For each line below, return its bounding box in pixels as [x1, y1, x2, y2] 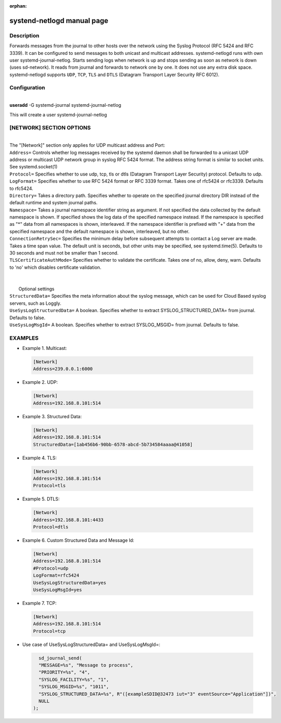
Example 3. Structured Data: [22, 413, 82, 419]
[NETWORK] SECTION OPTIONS [9, 124, 91, 131]
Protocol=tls [33, 483, 66, 488]
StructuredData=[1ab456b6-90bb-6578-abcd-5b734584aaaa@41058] [33, 441, 193, 447]
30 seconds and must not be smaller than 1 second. [9, 250, 119, 256]
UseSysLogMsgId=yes [33, 587, 82, 593]
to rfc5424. [9, 185, 33, 191]
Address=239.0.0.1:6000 [33, 366, 93, 372]
